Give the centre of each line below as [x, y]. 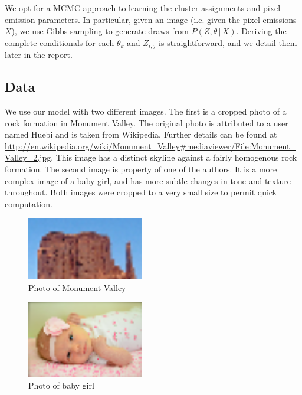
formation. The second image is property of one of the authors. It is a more [141, 169]
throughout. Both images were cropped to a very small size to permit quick [141, 192]
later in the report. [39, 55]
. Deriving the [261, 31]
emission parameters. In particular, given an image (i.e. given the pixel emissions [151, 19]
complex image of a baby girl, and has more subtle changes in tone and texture [148, 180]
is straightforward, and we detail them [228, 42]
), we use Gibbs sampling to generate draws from [100, 31]
